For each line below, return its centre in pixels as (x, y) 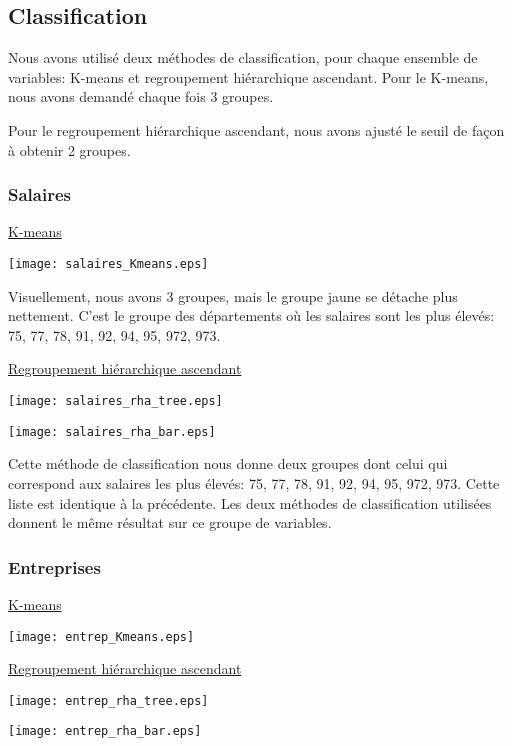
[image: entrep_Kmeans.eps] (101, 636)
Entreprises (54, 566)
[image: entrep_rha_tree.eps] (108, 700)
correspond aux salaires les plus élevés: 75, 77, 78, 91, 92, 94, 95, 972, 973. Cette (254, 482)
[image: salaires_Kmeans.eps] (108, 263)
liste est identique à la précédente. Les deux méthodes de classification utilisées (250, 502)
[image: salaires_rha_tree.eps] (115, 401)
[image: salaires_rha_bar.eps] (112, 431)
